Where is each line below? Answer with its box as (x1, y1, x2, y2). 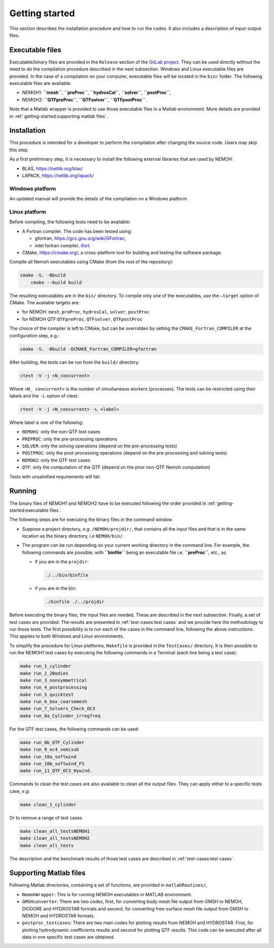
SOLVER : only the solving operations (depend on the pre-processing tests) (22, 443, 177, 449)
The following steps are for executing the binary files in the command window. (9, 516, 174, 522)
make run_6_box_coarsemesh (20, 699, 87, 705)
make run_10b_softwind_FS (20, 761, 85, 767)
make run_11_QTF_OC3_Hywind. (20, 768, 93, 774)
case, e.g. (9, 788, 30, 794)
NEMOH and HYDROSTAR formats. (22, 912, 95, 919)
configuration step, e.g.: (9, 332, 60, 338)
